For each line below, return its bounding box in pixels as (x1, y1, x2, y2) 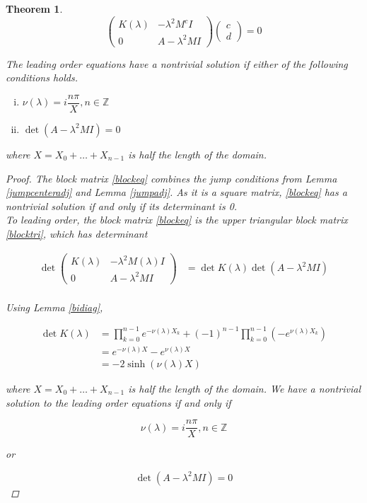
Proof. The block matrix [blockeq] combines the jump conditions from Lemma (6, 170, 337, 185)
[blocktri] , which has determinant (6, 226, 148, 241)
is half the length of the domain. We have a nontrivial (128, 381, 361, 395)
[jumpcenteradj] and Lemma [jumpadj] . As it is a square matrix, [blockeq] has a (6, 185, 347, 200)
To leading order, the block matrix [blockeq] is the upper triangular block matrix (6, 212, 348, 227)
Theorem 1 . (6, 1, 63, 16)
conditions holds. (6, 70, 78, 85)
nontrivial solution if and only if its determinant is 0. (6, 198, 238, 213)
